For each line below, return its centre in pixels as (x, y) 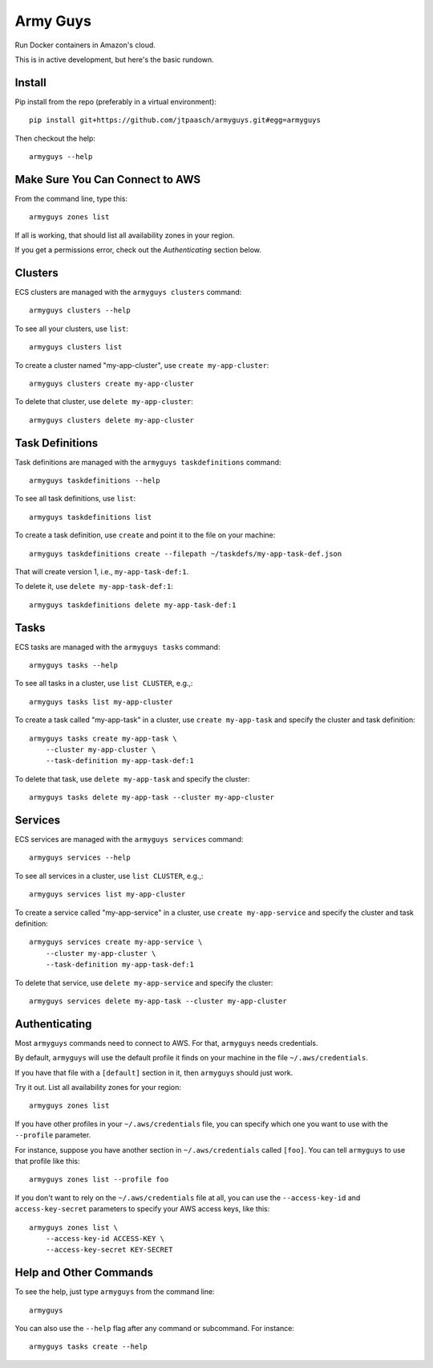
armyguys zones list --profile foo (99, 1180)
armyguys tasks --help (74, 666)
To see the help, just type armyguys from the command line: (115, 1292)
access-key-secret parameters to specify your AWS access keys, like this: (142, 1209)
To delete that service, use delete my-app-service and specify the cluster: (144, 982)
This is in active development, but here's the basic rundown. (114, 59)
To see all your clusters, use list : (71, 329)
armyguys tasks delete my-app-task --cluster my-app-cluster (152, 798)
